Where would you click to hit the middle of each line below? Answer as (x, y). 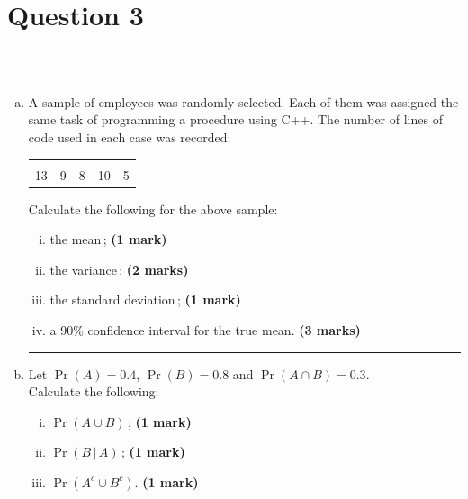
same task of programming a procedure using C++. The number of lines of (235, 119)
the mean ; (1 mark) (108, 239)
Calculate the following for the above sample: (153, 209)
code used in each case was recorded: (130, 136)
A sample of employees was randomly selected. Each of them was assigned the (243, 101)
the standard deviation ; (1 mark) (145, 299)
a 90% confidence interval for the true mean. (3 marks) (205, 329)
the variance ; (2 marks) (119, 269)
